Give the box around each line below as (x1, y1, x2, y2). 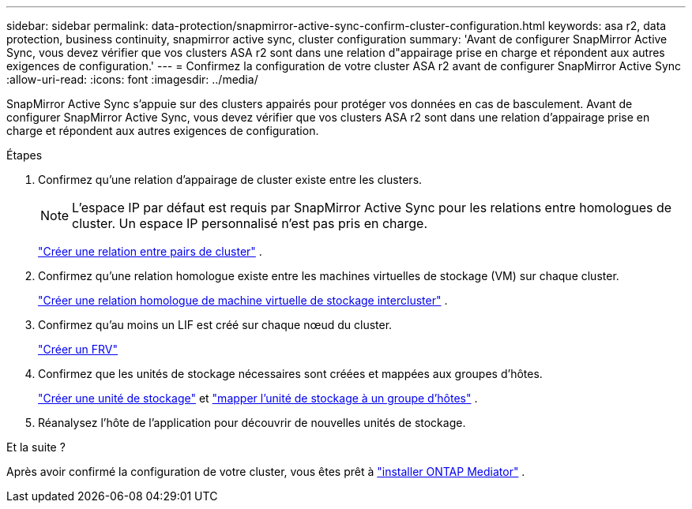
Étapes (6, 148, 43, 162)
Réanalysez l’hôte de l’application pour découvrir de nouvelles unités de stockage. (38, 416, 466, 429)
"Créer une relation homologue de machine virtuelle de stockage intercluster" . (38, 294, 448, 307)
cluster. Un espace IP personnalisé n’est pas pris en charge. (72, 215, 428, 231)
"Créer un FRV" (38, 342, 118, 356)
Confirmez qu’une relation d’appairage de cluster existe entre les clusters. (38, 173, 423, 186)
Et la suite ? (6, 440, 66, 454)
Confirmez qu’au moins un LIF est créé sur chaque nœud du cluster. (38, 318, 393, 331)
